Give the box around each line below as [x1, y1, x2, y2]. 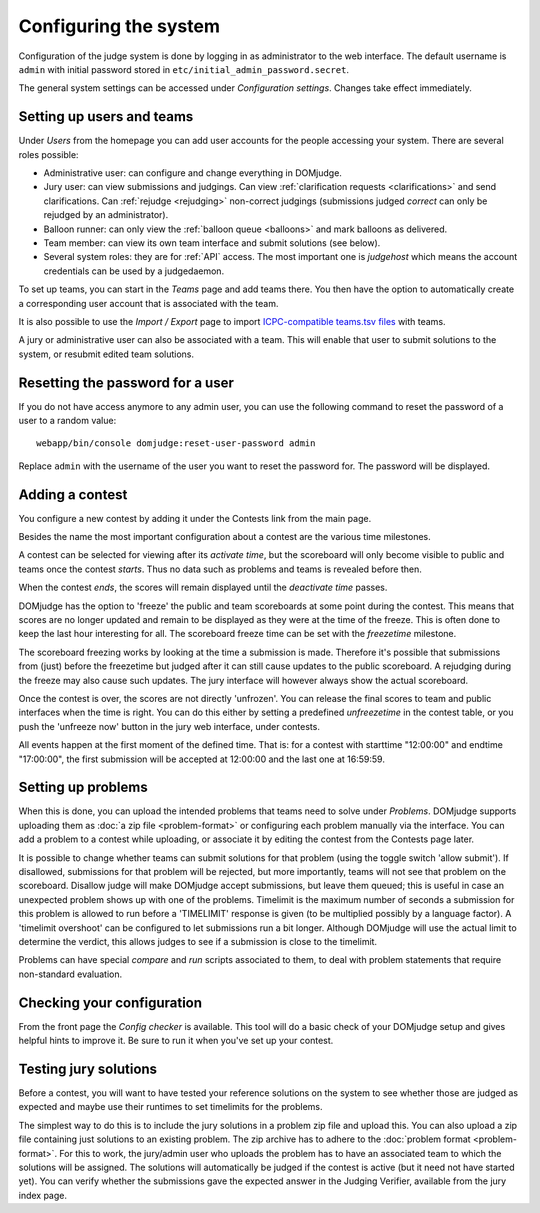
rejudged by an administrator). [43, 209, 169, 221]
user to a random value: [18, 415, 117, 426]
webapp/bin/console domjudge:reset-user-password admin [36, 438, 316, 449]
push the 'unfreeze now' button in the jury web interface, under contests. [18, 720, 320, 732]
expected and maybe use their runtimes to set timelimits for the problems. [18, 1101, 324, 1113]
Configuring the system [18, 15, 220, 37]
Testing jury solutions [18, 1060, 158, 1077]
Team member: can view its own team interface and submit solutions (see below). [43, 236, 381, 249]
